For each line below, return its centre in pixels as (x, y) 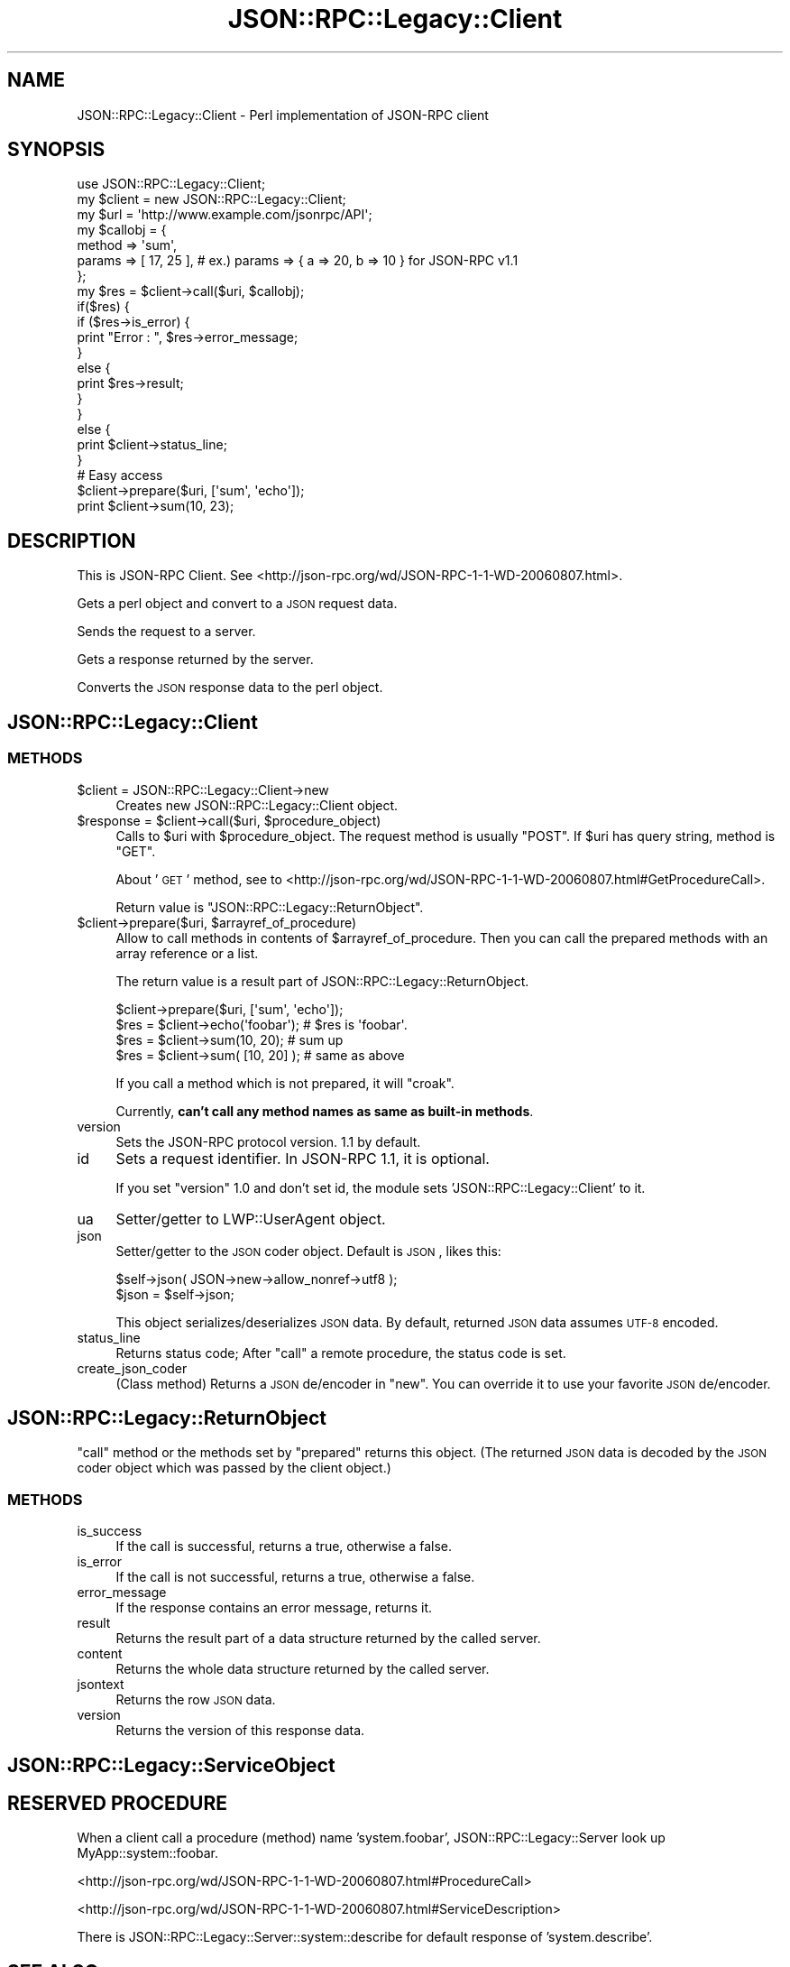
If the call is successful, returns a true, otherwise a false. (284, 1547)
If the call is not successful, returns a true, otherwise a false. (295, 1577)
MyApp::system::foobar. (148, 1853)
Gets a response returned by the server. (195, 660)
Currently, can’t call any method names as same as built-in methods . (325, 1111)
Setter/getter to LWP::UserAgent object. (251, 1219)
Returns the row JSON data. (196, 1700)
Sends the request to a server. (166, 632)
